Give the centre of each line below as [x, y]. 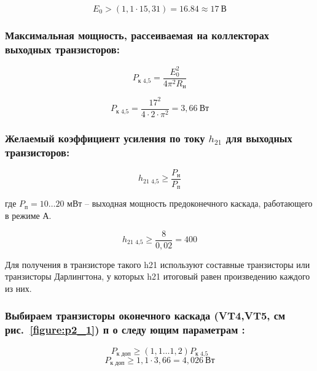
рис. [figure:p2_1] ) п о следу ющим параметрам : [125, 330]
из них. [18, 288]
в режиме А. [28, 215]
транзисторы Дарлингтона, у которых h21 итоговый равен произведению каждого [158, 276]
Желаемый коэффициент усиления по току [105, 138]
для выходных [259, 138]
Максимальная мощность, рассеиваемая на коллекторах [137, 35]
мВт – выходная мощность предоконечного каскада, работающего [190, 203]
